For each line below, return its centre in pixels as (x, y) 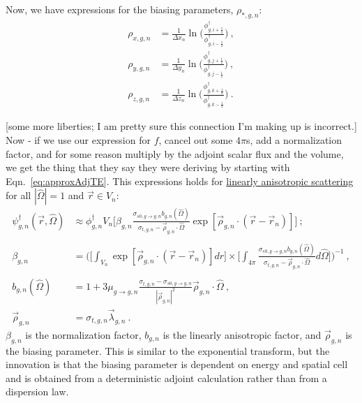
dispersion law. (37, 391)
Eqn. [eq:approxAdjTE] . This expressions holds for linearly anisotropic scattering (180, 181)
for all (18, 195)
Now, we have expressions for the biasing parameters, (120, 9)
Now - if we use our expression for (78, 140)
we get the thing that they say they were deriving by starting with (148, 167)
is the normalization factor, (83, 334)
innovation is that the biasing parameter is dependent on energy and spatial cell (177, 364)
